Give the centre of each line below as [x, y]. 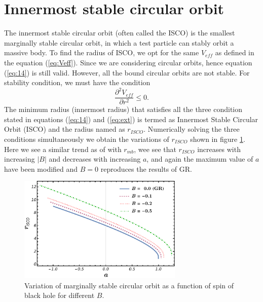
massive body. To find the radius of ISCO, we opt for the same [102, 52]
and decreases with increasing [95, 159]
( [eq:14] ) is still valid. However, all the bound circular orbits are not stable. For [127, 72]
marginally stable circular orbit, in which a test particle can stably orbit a [119, 42]
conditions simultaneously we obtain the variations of [87, 139]
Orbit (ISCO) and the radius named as [65, 129]
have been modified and [41, 168]
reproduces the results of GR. [146, 168]
